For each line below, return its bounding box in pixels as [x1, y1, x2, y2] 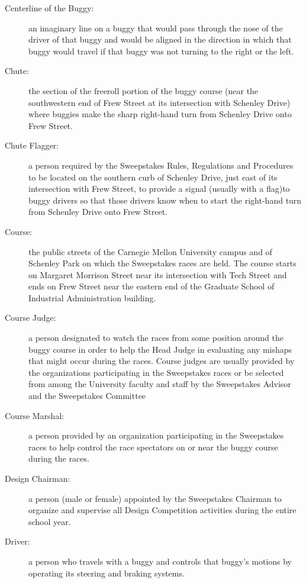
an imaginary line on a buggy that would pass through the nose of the [28, 21, 283, 34]
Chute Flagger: [5, 139, 59, 152]
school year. [28, 515, 71, 527]
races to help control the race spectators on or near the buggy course [28, 440, 278, 453]
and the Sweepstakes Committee [28, 389, 146, 402]
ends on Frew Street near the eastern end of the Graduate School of [28, 280, 275, 292]
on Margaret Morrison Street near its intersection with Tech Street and [28, 268, 287, 281]
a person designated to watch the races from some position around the [28, 331, 284, 344]
